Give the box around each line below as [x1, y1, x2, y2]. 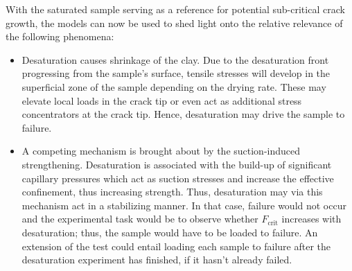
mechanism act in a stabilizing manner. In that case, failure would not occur [21, 198, 346, 212]
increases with [281, 211, 342, 226]
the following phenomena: [6, 29, 114, 44]
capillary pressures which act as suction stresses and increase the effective [21, 171, 334, 185]
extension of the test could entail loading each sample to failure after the [21, 238, 331, 253]
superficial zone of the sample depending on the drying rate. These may [21, 79, 326, 94]
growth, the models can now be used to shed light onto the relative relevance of [6, 15, 343, 30]
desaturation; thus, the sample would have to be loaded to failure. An [21, 225, 318, 239]
